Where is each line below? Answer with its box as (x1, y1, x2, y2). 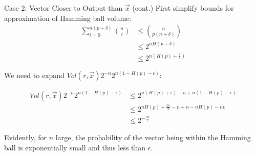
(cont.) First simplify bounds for (132, 3, 234, 13)
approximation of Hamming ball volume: (4, 12, 132, 23)
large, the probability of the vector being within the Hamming (55, 132, 251, 143)
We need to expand (4, 70, 65, 81)
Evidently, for (4, 132, 47, 143)
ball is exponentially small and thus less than (4, 142, 146, 153)
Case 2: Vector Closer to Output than (4, 3, 123, 13)
